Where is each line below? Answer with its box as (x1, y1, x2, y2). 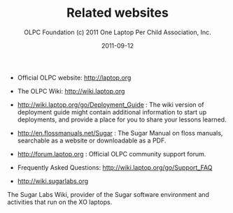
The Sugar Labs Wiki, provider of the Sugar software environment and (7, 190, 210, 198)
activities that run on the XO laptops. (7, 198, 113, 206)
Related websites (66, 5, 169, 21)
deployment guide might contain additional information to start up (17, 108, 207, 116)
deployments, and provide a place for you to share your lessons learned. (17, 115, 227, 124)
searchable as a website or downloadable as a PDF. (17, 136, 167, 145)
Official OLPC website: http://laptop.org (17, 73, 132, 82)
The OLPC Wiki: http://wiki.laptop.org (17, 87, 125, 95)
